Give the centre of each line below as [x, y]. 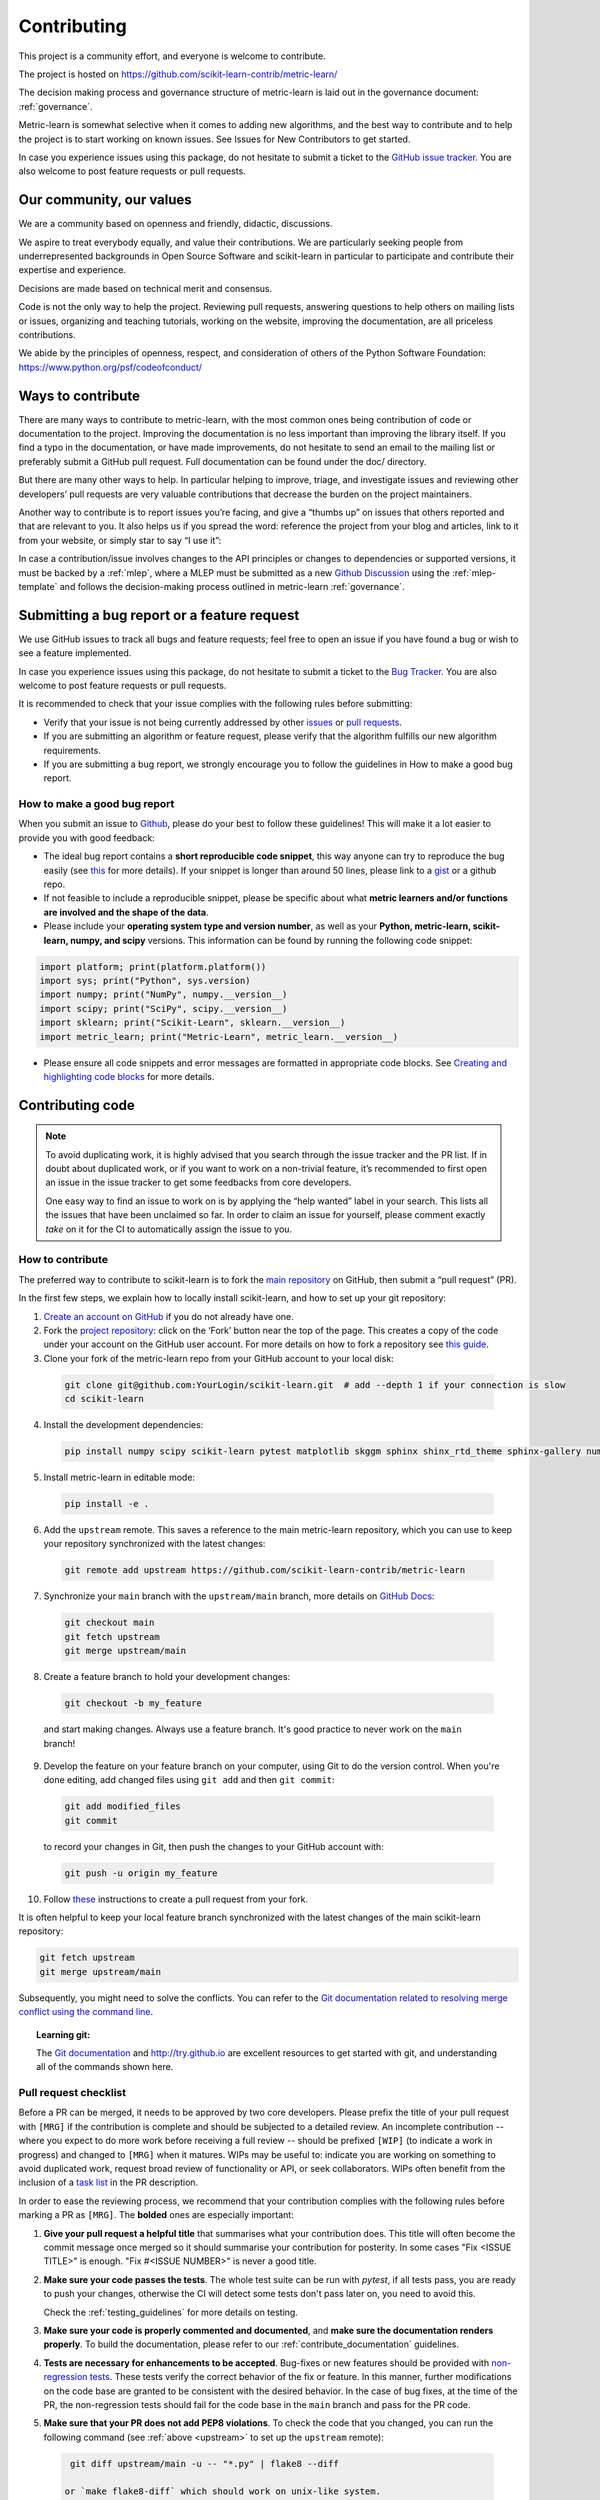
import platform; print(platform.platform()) [153, 966]
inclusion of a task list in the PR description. [108, 2182]
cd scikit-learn [104, 1399]
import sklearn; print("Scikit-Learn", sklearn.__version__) [192, 1023]
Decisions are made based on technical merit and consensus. [145, 288]
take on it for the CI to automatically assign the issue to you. [169, 1229]
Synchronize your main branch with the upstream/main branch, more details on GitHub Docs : [239, 1596]
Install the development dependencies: [123, 1425]
